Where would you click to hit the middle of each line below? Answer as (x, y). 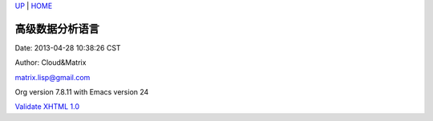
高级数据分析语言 (57, 28)
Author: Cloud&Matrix (51, 63)
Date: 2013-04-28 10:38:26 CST (68, 47)
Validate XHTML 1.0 (47, 107)
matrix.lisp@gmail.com (53, 77)
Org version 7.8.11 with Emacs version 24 (82, 92)
